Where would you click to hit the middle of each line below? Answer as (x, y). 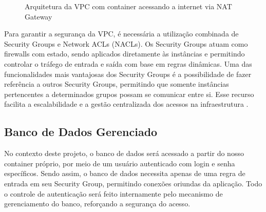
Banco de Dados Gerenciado (81, 132)
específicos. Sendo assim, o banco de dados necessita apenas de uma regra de (125, 173)
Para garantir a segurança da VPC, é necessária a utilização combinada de (121, 34)
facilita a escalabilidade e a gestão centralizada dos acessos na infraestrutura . (126, 104)
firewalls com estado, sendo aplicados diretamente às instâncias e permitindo (125, 54)
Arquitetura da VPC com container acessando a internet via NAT (128, 6)
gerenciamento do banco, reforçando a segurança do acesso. (97, 204)
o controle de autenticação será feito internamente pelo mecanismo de (113, 193)
